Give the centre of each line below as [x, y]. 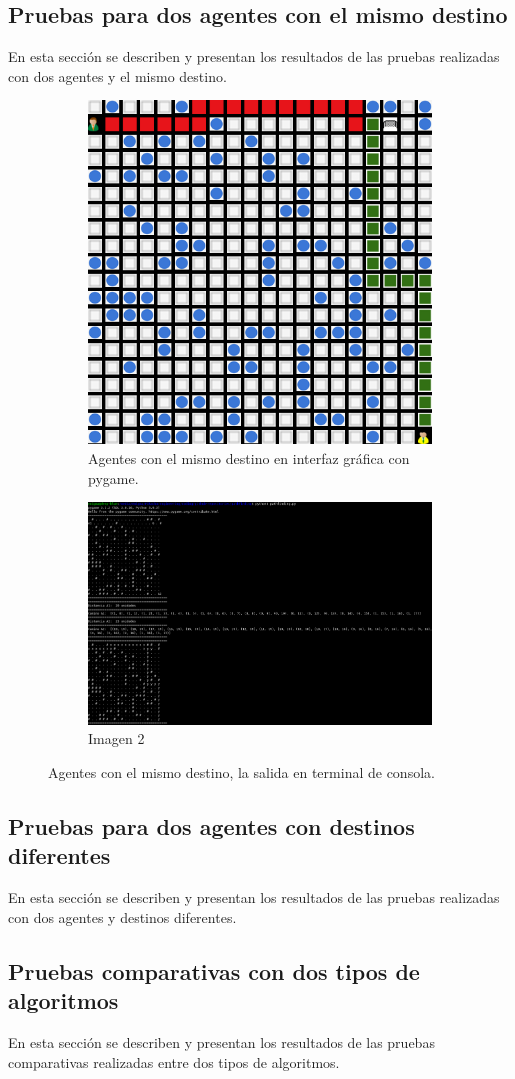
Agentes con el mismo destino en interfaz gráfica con [249, 457]
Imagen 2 [116, 738]
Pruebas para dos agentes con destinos [211, 825]
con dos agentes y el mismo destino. [117, 75]
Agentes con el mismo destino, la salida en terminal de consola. [241, 771]
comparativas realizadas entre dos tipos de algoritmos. [174, 1061]
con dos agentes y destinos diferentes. [122, 916]
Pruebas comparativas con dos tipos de [214, 970]
